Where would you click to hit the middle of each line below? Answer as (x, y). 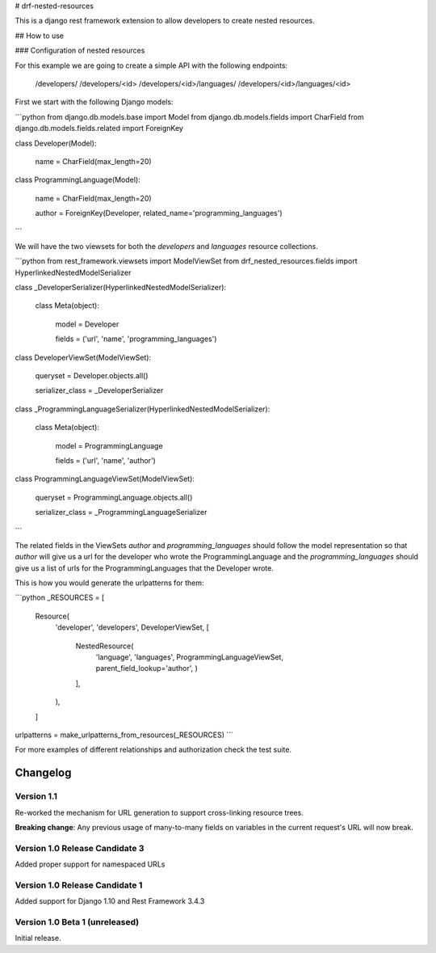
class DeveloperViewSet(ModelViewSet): (83, 357)
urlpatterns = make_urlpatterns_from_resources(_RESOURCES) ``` (124, 735)
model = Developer (87, 324)
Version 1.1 (36, 796)
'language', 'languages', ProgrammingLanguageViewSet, (190, 657)
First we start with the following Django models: (94, 102)
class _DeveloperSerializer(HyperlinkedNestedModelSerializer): (120, 288)
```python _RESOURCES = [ (60, 597)
